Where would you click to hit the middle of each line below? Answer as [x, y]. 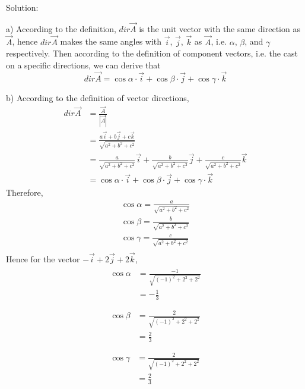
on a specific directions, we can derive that [83, 65]
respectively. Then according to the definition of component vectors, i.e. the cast [152, 53]
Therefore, [25, 192]
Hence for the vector [43, 259]
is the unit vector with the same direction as [220, 28]
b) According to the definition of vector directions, [98, 97]
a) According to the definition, [61, 28]
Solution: [22, 7]
